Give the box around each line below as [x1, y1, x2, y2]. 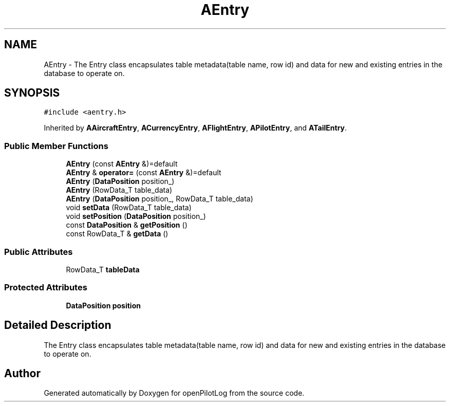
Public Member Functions [4, 140, 108, 151]
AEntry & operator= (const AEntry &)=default [66, 168, 221, 177]
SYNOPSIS [4, 86, 60, 100]
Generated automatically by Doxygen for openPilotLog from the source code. [44, 389, 305, 398]
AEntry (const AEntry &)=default [66, 159, 178, 169]
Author [4, 366, 41, 380]
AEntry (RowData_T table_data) [66, 186, 173, 195]
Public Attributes [4, 246, 73, 257]
